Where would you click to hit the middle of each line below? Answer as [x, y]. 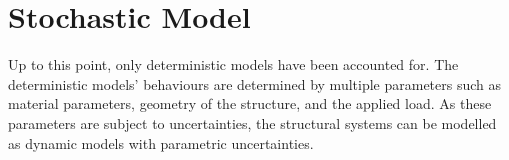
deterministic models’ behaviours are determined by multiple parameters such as [255, 83]
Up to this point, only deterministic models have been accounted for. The [233, 64]
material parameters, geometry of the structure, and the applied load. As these [250, 103]
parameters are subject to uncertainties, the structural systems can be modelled [252, 122]
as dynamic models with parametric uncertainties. [161, 142]
